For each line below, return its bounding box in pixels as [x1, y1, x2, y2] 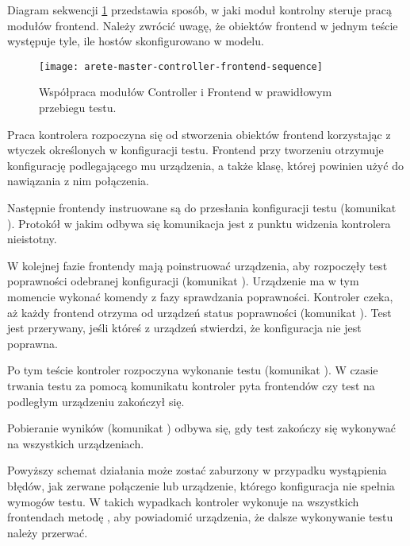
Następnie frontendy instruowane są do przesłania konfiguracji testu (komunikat [7, 199, 397, 215]
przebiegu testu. [39, 99, 117, 116]
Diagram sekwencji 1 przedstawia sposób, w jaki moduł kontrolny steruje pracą [7, 2, 392, 17]
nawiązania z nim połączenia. [7, 172, 149, 189]
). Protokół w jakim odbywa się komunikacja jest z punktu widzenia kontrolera [7, 215, 391, 231]
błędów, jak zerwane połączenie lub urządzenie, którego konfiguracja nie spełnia [7, 477, 395, 494]
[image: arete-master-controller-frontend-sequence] [39, 60, 323, 72]
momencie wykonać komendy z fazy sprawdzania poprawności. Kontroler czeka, [7, 288, 393, 304]
